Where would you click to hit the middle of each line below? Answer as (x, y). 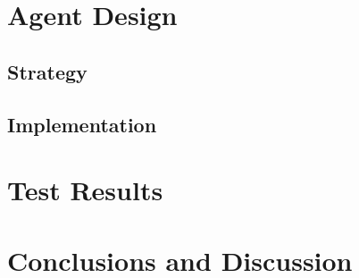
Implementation (82, 124)
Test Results (85, 190)
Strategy (47, 71)
